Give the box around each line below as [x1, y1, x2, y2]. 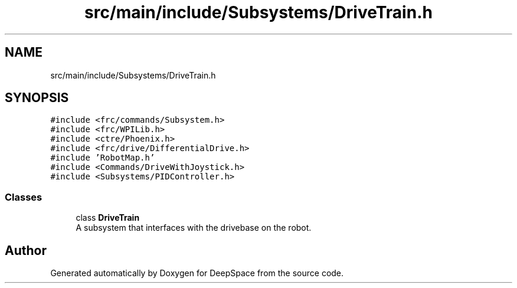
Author [5, 243, 47, 258]
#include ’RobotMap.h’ [50, 153, 155, 163]
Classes [5, 191, 42, 203]
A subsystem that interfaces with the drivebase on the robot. [76, 222, 312, 233]
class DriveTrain [76, 212, 140, 223]
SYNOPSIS [5, 90, 69, 106]
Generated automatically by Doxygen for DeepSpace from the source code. [50, 268, 344, 279]
